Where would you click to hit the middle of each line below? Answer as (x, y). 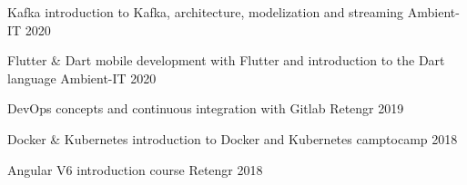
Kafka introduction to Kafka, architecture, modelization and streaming (206, 12)
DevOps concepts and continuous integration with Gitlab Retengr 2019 (206, 108)
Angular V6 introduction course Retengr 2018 (135, 169)
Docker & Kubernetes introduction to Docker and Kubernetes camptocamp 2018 (233, 138)
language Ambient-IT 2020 (82, 78)
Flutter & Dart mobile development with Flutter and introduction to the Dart (226, 60)
